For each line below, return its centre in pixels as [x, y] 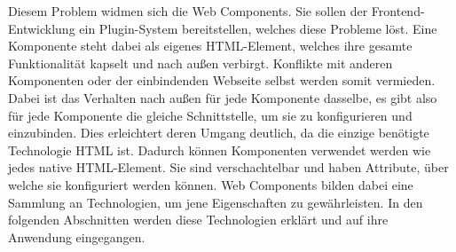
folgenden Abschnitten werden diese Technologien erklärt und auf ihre [198, 220]
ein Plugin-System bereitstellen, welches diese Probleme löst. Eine [258, 28]
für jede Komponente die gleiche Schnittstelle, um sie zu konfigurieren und [210, 115]
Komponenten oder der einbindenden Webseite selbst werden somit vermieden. [222, 80]
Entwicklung [42, 28]
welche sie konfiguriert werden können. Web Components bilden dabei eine [211, 184]
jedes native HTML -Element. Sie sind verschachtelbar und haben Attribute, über [228, 167]
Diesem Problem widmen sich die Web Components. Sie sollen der [188, 11]
